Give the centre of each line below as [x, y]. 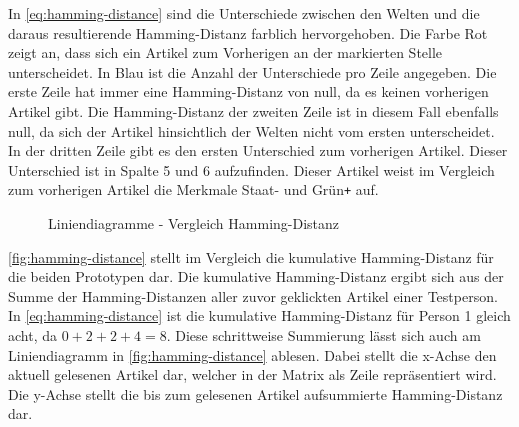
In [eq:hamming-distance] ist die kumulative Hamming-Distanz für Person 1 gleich [259, 315]
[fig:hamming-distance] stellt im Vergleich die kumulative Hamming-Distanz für [251, 256]
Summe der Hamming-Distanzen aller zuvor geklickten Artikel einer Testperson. [253, 295]
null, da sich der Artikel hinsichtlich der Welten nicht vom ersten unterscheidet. [251, 130]
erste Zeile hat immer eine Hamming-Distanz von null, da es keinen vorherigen [248, 91]
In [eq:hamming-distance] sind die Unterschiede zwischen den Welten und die [244, 13]
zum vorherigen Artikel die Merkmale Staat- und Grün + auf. [193, 189]
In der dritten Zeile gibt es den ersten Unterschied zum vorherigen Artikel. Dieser [258, 150]
